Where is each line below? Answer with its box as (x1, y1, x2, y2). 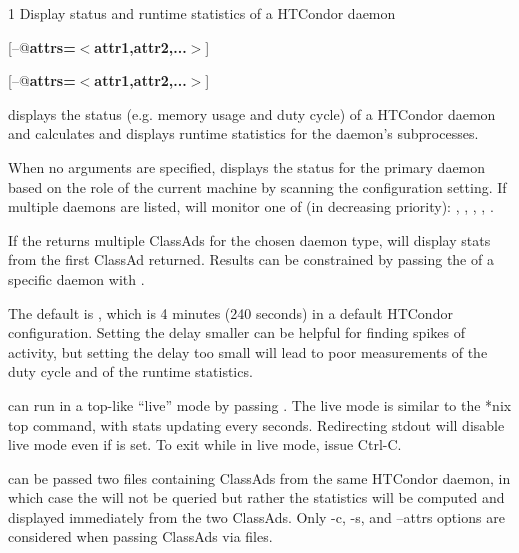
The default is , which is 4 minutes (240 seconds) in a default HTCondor (8, 302, 453, 323)
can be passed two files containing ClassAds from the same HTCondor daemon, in (8, 467, 511, 488)
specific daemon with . (8, 268, 145, 289)
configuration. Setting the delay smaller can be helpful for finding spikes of (8, 322, 465, 343)
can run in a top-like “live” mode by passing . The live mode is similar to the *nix (8, 394, 512, 415)
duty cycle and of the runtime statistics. (8, 361, 253, 382)
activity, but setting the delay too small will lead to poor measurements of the (8, 341, 488, 362)
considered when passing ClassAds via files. (8, 526, 273, 547)
